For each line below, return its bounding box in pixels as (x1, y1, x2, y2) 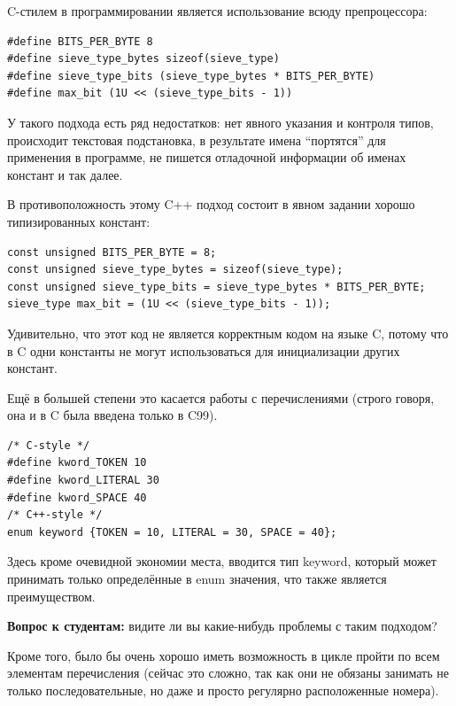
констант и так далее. (7, 165, 123, 183)
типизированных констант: (7, 212, 151, 230)
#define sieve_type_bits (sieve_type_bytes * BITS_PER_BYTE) (7, 69, 375, 82)
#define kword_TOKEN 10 (7, 456, 147, 469)
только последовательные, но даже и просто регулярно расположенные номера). (7, 681, 439, 699)
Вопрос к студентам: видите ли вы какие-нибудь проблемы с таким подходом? (7, 617, 437, 635)
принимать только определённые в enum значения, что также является (7, 570, 387, 588)
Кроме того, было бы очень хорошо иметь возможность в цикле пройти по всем (7, 646, 440, 664)
